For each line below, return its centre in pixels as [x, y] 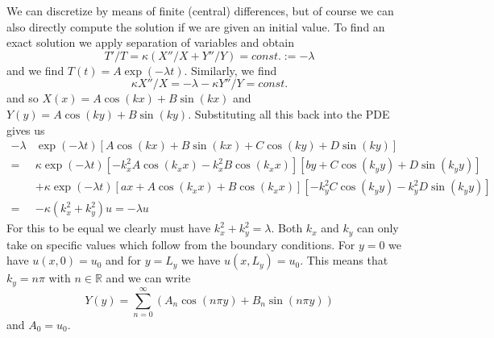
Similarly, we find [234, 70]
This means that [347, 260]
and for [124, 260]
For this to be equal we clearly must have [109, 228]
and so [23, 98]
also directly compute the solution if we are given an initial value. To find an [196, 26]
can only [378, 228]
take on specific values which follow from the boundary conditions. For [181, 244]
